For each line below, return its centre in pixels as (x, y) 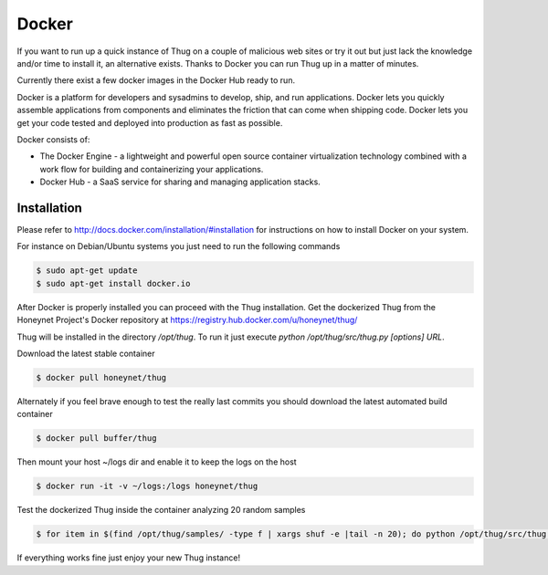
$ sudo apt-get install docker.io (113, 283)
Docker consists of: (53, 139)
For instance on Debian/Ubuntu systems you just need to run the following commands (179, 246)
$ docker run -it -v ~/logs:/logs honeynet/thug (147, 486)
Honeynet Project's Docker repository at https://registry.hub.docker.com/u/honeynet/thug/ (187, 320)
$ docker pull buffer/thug (96, 439)
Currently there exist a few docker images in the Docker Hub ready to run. (156, 80)
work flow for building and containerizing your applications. (152, 169)
